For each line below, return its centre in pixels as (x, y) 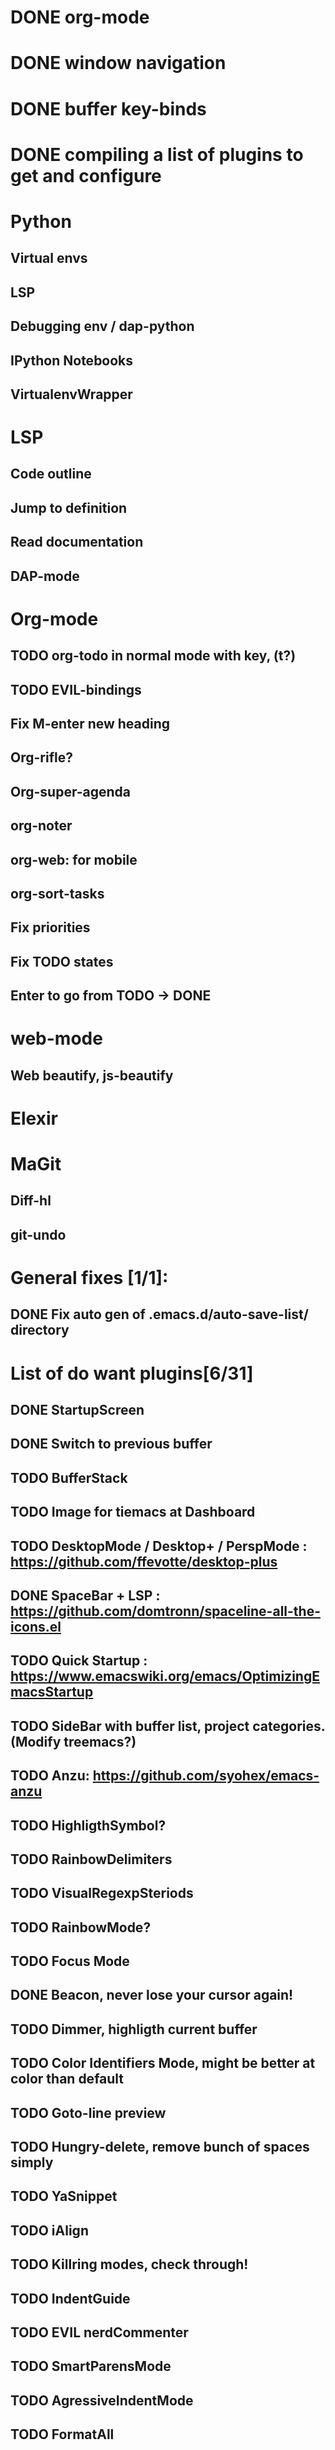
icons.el (36, 1626)
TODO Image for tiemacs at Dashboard (133, 1512)
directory (40, 1330)
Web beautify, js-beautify (92, 1075)
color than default (67, 2079)
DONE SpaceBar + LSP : (85, 1595)
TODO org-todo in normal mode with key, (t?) (153, 656)
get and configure (86, 175)
